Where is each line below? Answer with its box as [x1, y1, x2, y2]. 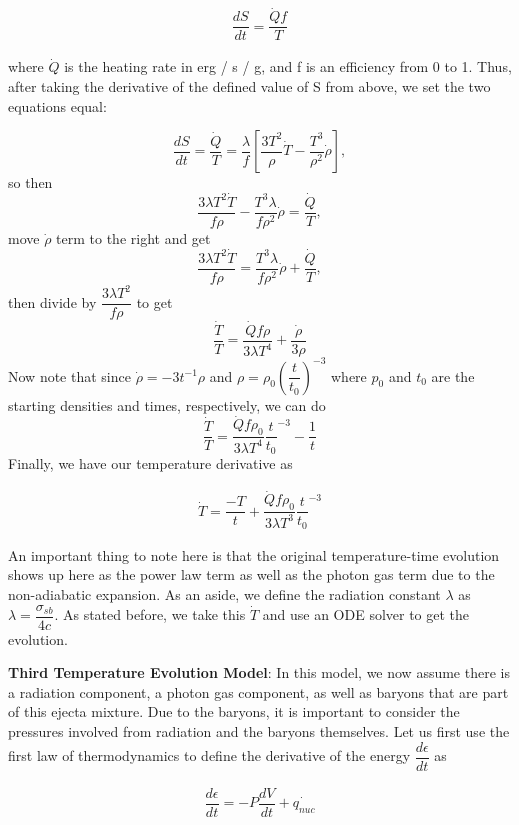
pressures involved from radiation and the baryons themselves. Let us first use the [8, 720, 510, 741]
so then [8, 172, 53, 193]
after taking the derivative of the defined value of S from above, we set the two [8, 75, 491, 96]
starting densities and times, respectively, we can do [8, 394, 326, 415]
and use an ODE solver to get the [262, 604, 470, 624]
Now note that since [8, 365, 131, 386]
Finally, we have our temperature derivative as [8, 452, 293, 473]
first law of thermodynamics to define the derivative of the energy [8, 745, 411, 766]
